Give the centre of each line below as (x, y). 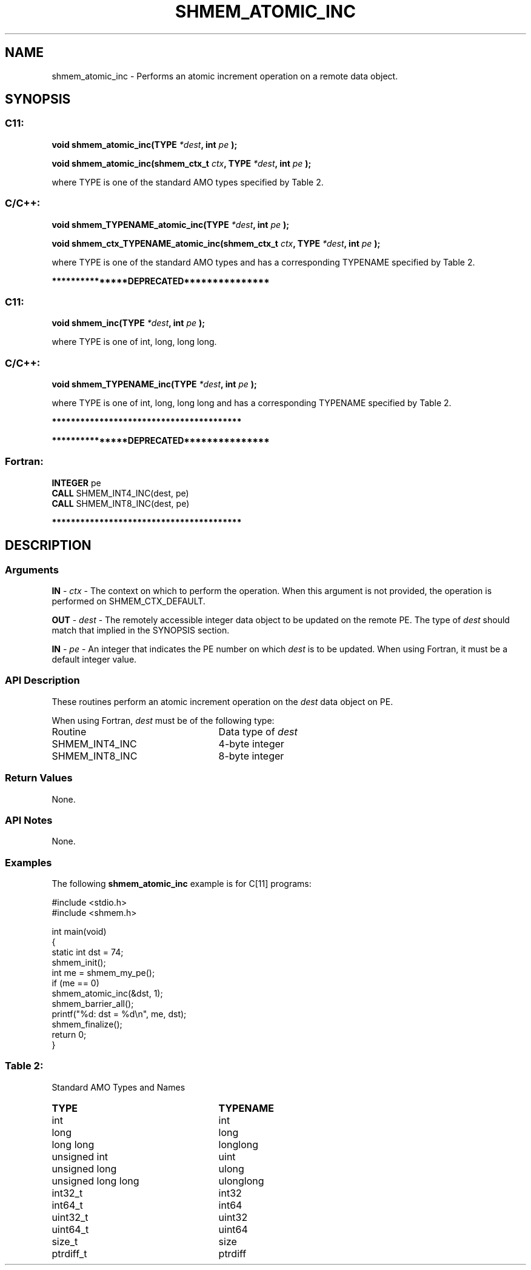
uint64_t (70, 1229)
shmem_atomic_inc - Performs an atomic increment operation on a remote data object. (225, 76)
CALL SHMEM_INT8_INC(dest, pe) (121, 503)
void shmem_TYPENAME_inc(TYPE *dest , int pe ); (154, 384)
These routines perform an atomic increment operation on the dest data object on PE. (222, 701)
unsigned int (80, 1156)
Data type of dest (258, 731)
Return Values (39, 778)
